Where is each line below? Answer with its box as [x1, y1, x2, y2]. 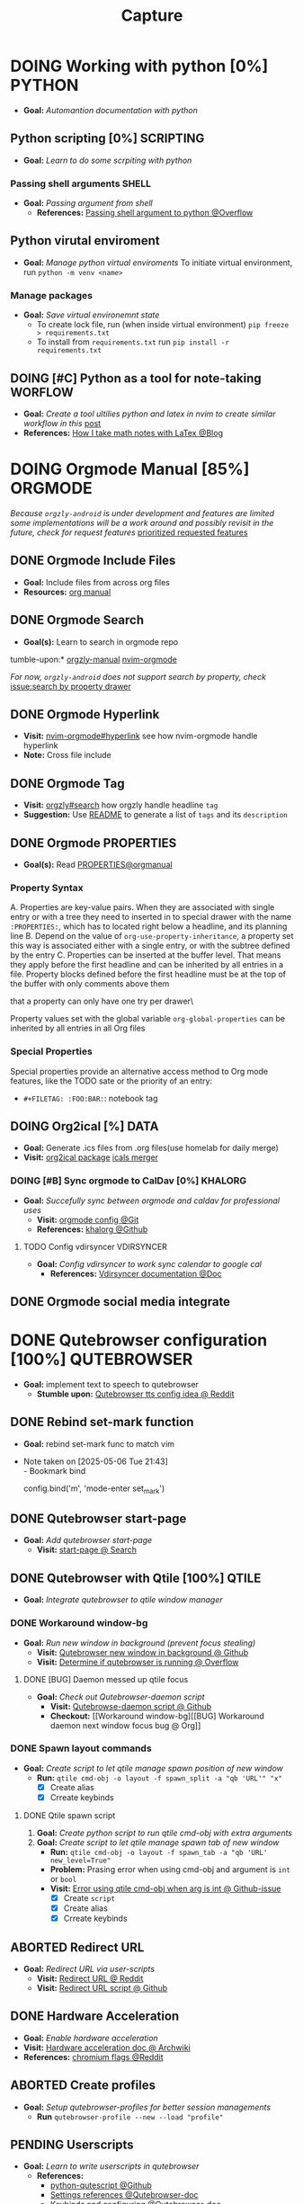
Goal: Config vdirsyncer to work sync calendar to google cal [36, 1258, 262, 1269]
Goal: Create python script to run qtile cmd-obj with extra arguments [36, 1827, 293, 1838]
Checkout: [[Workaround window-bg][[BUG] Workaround [49, 1710, 264, 1721]
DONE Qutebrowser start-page [10, 1512, 187, 1526]
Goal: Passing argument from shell [22, 198, 153, 209]
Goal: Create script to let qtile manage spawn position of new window [22, 1762, 284, 1773]
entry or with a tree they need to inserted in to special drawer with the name [10, 912, 292, 923]
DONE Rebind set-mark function [10, 1414, 194, 1430]
